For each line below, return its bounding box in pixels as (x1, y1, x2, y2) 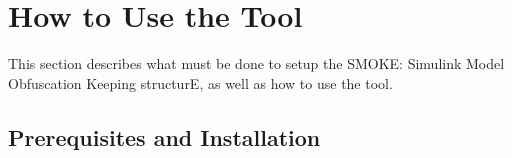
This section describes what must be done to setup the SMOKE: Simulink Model (8, 53, 505, 74)
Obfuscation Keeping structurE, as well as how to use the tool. (8, 72, 393, 93)
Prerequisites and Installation (8, 121, 321, 152)
